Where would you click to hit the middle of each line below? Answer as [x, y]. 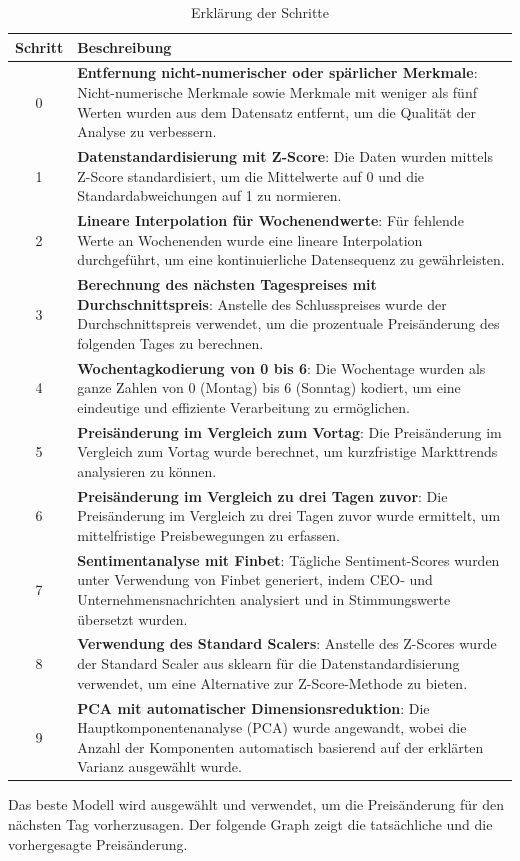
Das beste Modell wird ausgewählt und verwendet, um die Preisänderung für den [256, 804]
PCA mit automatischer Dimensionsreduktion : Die [253, 707]
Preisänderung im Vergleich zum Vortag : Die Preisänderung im [289, 431]
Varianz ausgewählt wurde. [159, 766]
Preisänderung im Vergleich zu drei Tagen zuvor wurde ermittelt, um [289, 515]
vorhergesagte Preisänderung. [98, 843]
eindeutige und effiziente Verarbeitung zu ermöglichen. [243, 406]
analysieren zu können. [147, 470]
